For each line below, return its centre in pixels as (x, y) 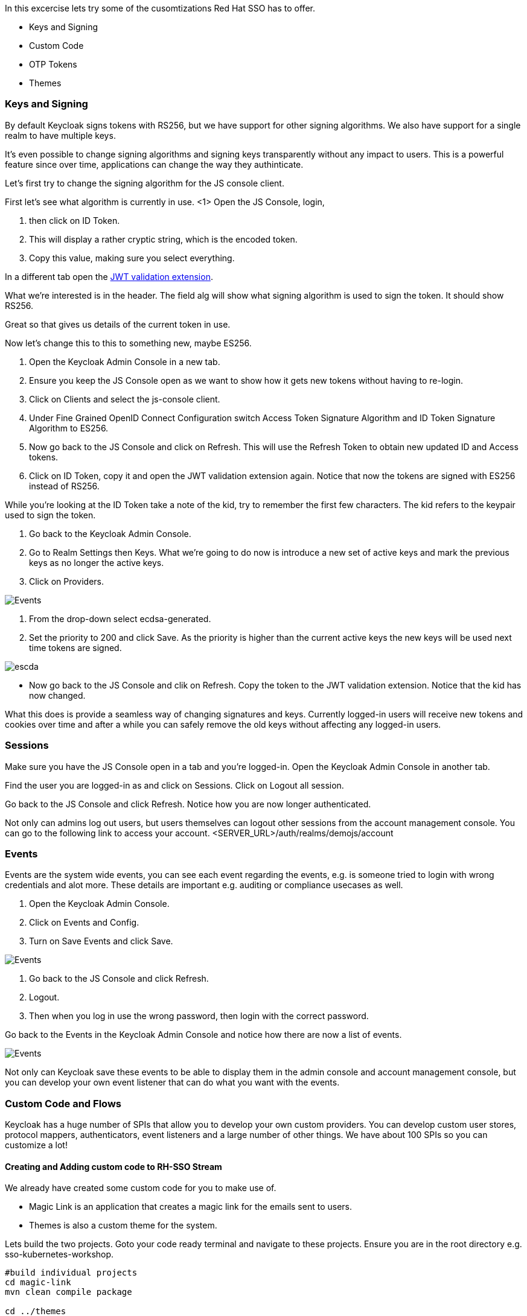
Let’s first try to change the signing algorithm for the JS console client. (145, 183)
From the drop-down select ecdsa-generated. (120, 618)
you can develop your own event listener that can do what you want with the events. (172, 1082)
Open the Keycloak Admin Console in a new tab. (125, 361)
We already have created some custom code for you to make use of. (141, 1188)
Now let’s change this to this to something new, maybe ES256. (128, 343)
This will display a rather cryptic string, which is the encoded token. (163, 239)
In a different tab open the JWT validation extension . (109, 276)
